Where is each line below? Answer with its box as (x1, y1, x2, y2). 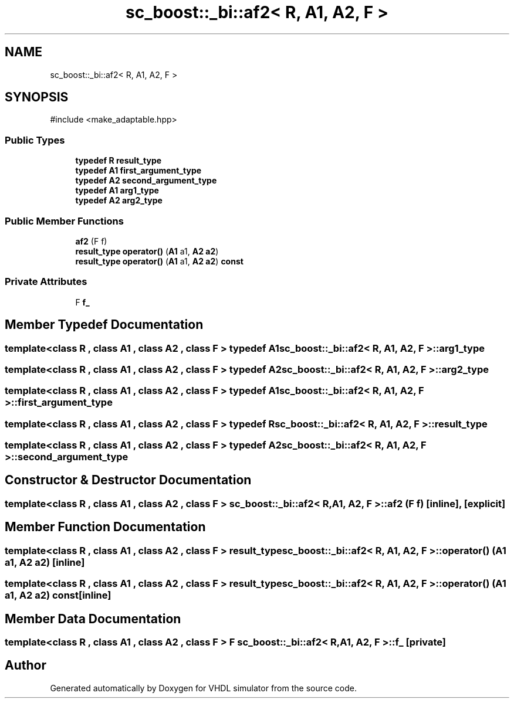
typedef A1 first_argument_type (75, 165, 202, 176)
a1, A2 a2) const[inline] (5, 589, 111, 602)
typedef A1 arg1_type (75, 185, 159, 196)
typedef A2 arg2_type (75, 195, 163, 206)
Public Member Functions (5, 215, 124, 227)
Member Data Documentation (5, 611, 181, 626)
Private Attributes (5, 276, 87, 288)
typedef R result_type (75, 155, 162, 166)
